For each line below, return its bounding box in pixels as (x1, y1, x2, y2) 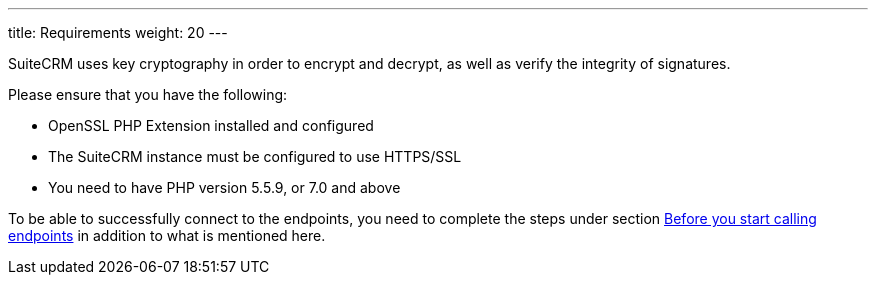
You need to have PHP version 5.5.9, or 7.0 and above (48, 179, 401, 196)
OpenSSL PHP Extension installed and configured (48, 117, 374, 134)
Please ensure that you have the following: (8, 86, 288, 103)
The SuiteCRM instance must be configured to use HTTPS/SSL (48, 148, 462, 165)
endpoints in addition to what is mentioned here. (8, 227, 326, 244)
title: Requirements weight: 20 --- (8, 24, 228, 41)
